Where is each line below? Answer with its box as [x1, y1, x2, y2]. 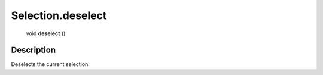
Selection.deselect [11, 9, 107, 22]
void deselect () [26, 30, 66, 37]
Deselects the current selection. [11, 61, 90, 68]
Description [11, 45, 56, 55]
